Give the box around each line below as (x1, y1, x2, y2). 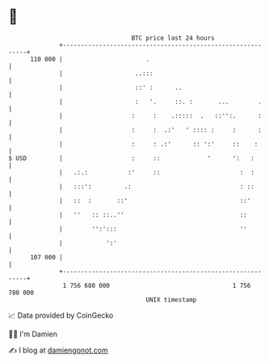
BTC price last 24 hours (131, 34, 216, 42)
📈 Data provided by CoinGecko (8, 310, 114, 320)
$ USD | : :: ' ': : (8, 154, 254, 163)
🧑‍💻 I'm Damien (8, 329, 58, 339)
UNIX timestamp (145, 295, 197, 304)
